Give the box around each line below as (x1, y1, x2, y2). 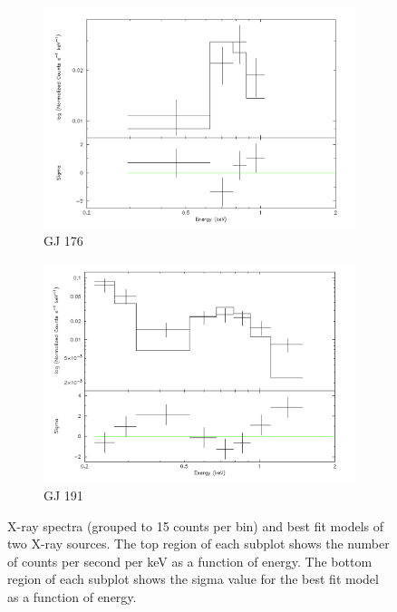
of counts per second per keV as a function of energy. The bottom (7, 551, 373, 570)
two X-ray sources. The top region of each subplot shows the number (7, 534, 390, 553)
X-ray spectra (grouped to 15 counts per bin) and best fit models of (7, 516, 384, 535)
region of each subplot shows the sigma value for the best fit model (7, 569, 379, 588)
